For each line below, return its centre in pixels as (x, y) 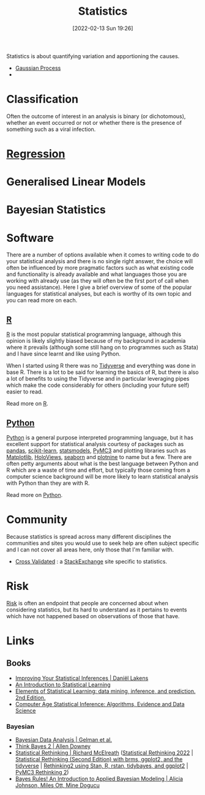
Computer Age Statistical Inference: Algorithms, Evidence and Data (100, 704)
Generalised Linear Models (76, 182)
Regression (36, 154)
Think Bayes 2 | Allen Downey (53, 746)
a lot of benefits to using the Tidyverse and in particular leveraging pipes (98, 379)
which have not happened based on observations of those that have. (93, 616)
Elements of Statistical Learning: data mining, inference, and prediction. (105, 691)
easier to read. (24, 392)
